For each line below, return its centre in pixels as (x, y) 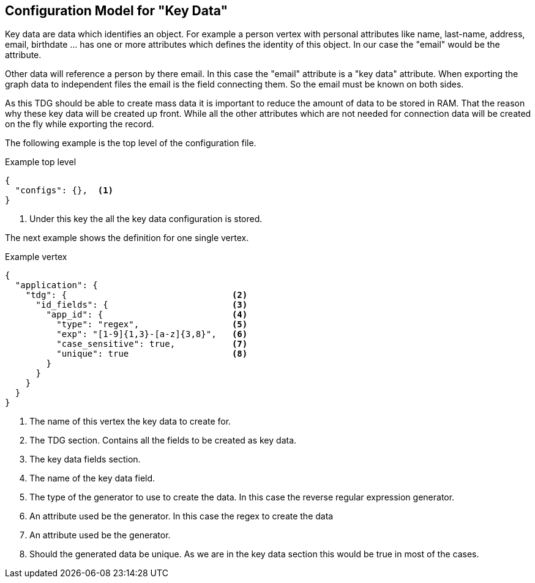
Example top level (41, 162)
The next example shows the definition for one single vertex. (127, 238)
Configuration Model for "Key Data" (117, 11)
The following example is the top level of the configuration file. (131, 143)
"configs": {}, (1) (64, 191)
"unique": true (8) (152, 354)
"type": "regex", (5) (152, 325)
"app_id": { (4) (147, 315)
